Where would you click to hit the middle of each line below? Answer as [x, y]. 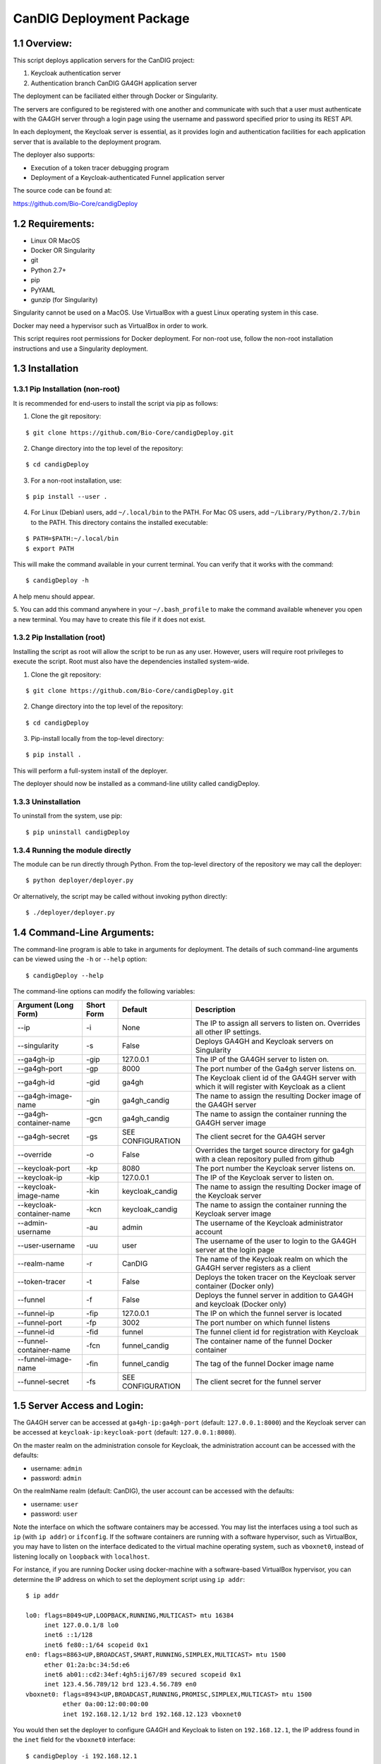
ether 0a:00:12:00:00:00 [105, 1704]
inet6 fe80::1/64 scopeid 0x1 [96, 1645]
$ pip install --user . [67, 497]
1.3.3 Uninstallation [47, 802]
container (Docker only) [235, 1286]
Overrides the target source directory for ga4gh [274, 1150]
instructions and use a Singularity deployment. [80, 349]
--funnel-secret [43, 1382]
